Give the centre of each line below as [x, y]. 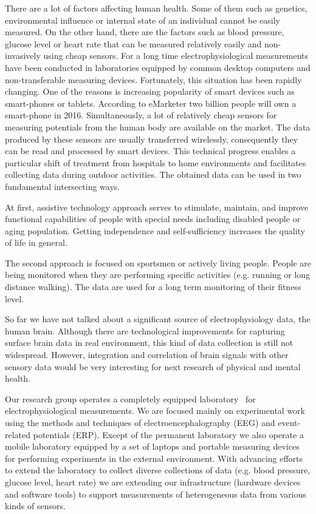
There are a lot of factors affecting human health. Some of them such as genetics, [156, 8]
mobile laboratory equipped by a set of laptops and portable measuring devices [152, 446]
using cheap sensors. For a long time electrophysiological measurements [176, 56]
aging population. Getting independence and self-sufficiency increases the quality [155, 230]
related [18, 434]
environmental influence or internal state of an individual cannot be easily [143, 20]
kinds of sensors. [35, 506]
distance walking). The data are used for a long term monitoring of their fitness [153, 287]
